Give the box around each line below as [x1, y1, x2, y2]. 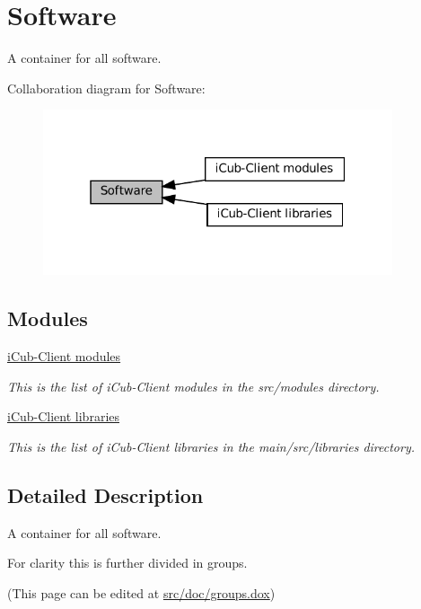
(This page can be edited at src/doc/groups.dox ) [7, 583, 276, 602]
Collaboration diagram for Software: [7, 78, 206, 97]
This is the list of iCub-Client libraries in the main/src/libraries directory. [7, 437, 416, 455]
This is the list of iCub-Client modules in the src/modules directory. [7, 376, 380, 395]
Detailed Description [7, 481, 204, 508]
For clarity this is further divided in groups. [7, 553, 248, 572]
